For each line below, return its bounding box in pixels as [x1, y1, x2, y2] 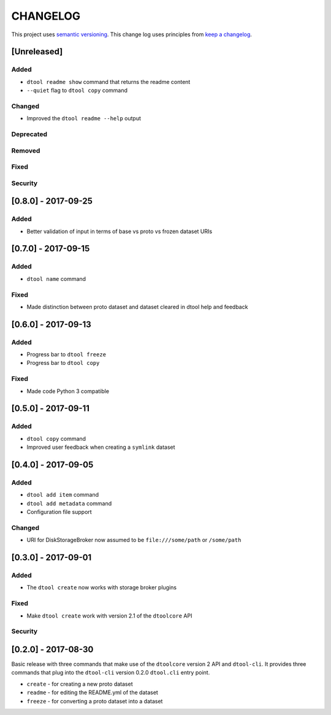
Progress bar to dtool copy [26, 359, 100, 367]
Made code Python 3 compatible [26, 387, 110, 395]
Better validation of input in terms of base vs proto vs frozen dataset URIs [26, 227, 213, 235]
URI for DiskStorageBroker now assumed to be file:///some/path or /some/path [26, 537, 242, 544]
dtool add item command [26, 491, 99, 499]
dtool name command [26, 275, 86, 282]
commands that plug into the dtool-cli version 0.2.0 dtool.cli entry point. [11, 669, 210, 676]
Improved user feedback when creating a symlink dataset [26, 443, 175, 451]
